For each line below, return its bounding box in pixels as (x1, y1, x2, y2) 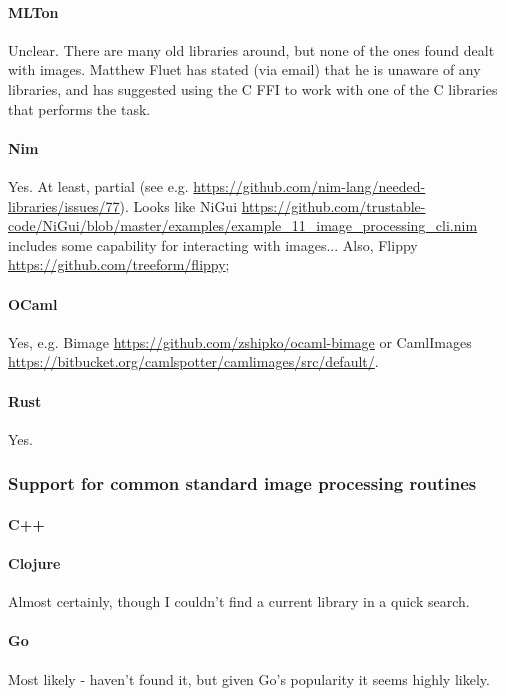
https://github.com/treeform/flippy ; (8, 254, 230, 275)
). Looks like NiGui (119, 195, 238, 216)
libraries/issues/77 (8, 195, 120, 216)
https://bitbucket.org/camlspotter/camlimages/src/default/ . (8, 351, 379, 372)
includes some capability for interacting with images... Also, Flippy (8, 234, 418, 255)
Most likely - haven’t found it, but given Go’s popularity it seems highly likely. (8, 668, 490, 689)
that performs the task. (8, 98, 151, 119)
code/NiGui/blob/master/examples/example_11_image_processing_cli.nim (8, 215, 478, 236)
